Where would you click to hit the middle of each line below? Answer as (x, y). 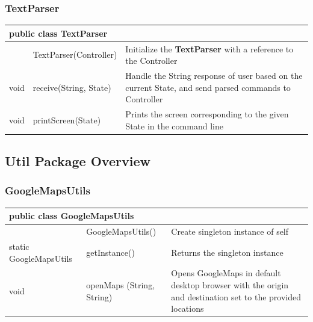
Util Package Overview (78, 161)
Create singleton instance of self (230, 231)
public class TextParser (58, 33)
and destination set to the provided (236, 296)
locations (187, 308)
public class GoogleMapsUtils (72, 216)
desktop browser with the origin (230, 284)
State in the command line (174, 125)
